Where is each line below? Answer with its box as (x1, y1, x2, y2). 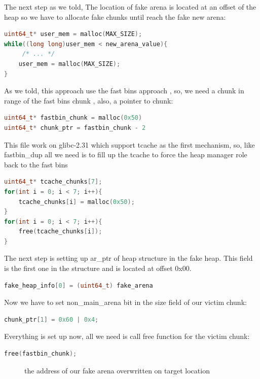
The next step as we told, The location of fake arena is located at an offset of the (4, 2, 256, 12)
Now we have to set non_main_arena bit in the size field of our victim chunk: (4, 297, 247, 307)
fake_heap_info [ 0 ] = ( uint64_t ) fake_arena (4, 282, 153, 289)
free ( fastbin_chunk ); (4, 350, 77, 358)
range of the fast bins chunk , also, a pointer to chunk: (4, 95, 173, 106)
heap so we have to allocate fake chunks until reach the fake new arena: (4, 11, 226, 22)
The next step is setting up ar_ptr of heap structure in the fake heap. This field (4, 253, 253, 263)
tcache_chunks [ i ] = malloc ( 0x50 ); (18, 198, 135, 205)
